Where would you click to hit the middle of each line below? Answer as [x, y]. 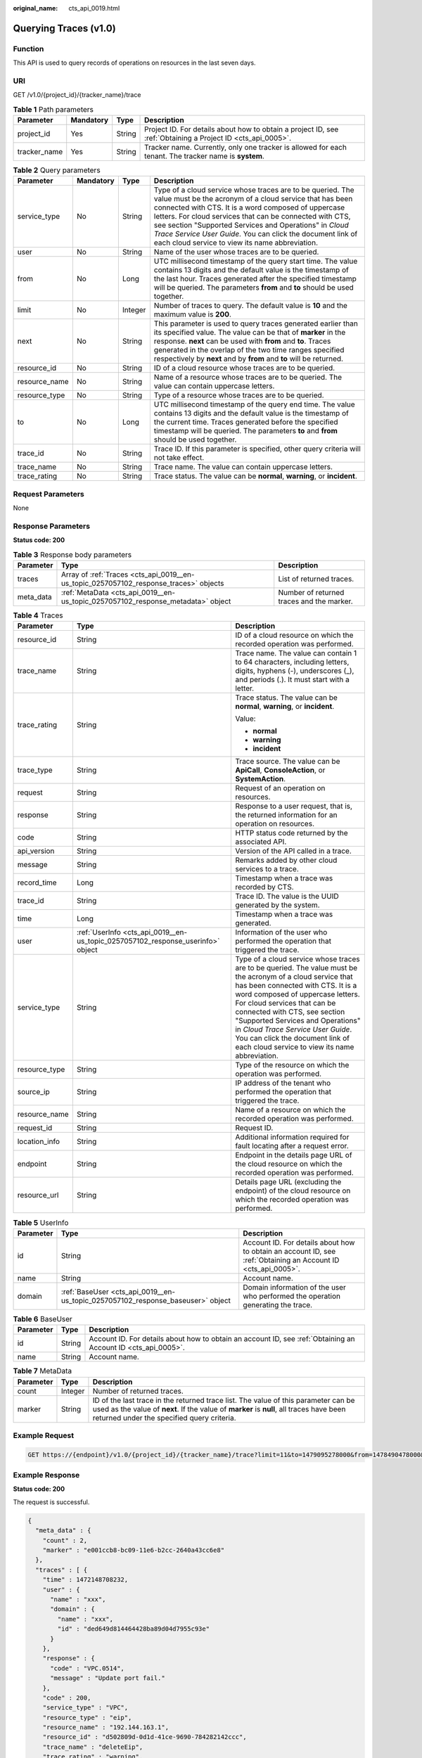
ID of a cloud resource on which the [294, 635]
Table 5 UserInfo [41, 1222]
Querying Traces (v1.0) [64, 28]
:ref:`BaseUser [85, 1292]
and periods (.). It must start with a [292, 680]
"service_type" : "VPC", [85, 1708]
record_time [37, 883]
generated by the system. [277, 905]
